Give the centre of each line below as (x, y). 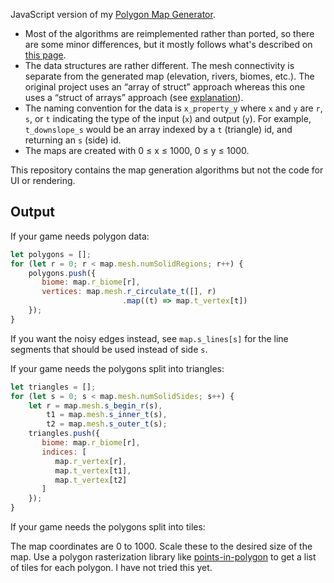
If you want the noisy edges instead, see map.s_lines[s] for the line (149, 338)
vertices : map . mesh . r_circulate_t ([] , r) (129, 292)
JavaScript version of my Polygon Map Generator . (113, 14)
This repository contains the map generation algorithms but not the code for (167, 170)
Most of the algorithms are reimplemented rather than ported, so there (169, 33)
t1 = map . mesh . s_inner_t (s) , (107, 415)
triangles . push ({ (64, 434)
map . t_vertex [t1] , (93, 470)
